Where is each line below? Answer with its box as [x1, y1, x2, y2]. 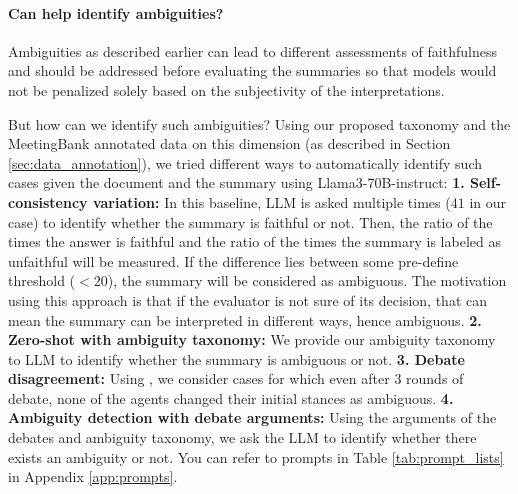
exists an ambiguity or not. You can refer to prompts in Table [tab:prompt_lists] [8, 446, 504, 467]
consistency [8, 191, 88, 212]
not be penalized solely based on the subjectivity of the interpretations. [8, 79, 445, 100]
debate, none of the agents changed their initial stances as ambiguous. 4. [8, 387, 454, 408]
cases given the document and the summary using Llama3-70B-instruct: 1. [8, 172, 465, 193]
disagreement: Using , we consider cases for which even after [8, 368, 390, 389]
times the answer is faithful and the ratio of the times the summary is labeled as [8, 231, 501, 252]
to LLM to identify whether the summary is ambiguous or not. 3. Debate [8, 348, 465, 369]
